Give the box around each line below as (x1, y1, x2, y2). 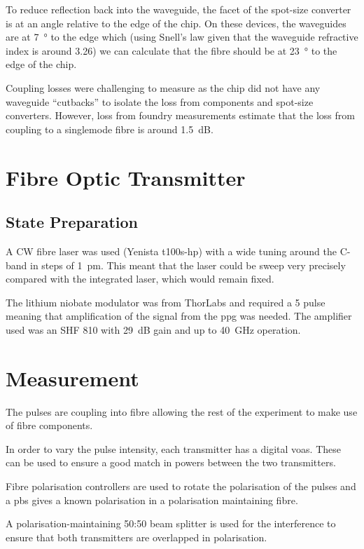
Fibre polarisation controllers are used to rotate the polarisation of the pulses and (6, 478, 356, 493)
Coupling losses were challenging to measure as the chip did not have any (6, 80, 321, 95)
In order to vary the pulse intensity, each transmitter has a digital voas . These (6, 441, 341, 456)
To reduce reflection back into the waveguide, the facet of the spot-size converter (6, 2, 351, 16)
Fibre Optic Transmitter (6, 163, 246, 191)
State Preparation (6, 211, 138, 233)
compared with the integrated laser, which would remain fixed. (6, 271, 274, 286)
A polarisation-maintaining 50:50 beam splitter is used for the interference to (6, 516, 336, 531)
